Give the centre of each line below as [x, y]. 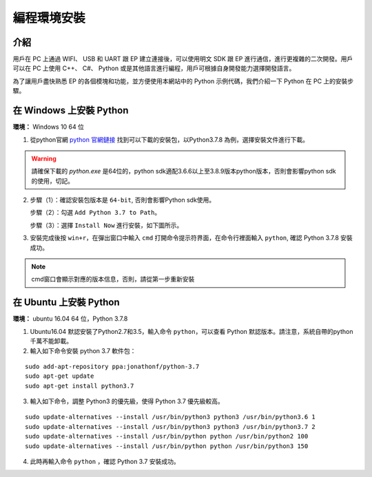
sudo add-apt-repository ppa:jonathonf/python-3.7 [112, 366]
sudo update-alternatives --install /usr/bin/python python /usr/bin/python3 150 [167, 446]
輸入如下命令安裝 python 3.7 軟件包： [83, 350]
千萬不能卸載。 [51, 341]
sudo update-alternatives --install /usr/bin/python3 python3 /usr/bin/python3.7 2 [170, 426]
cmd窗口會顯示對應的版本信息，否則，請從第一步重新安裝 [113, 279]
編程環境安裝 [49, 18]
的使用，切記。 [52, 181]
